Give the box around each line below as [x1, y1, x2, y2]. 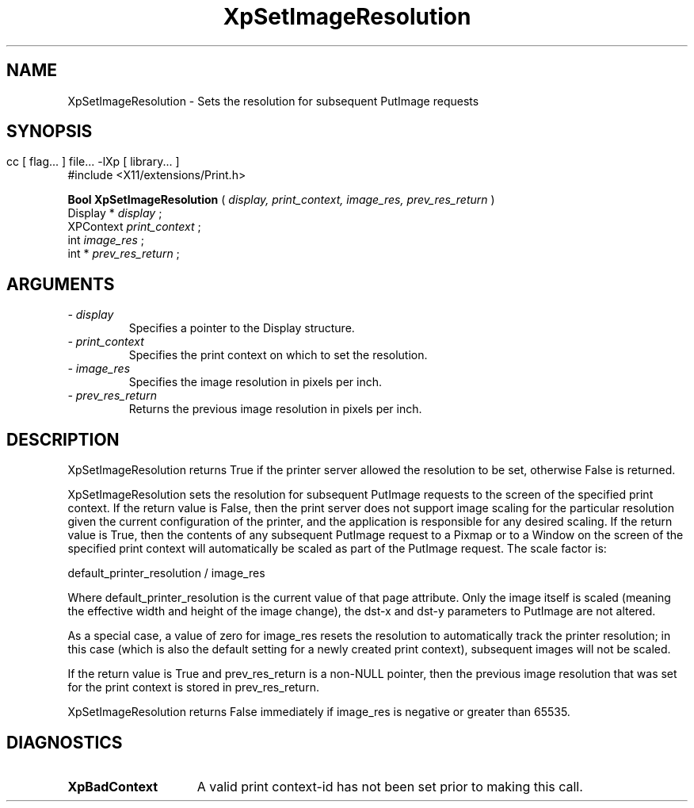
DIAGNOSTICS [6, 732, 123, 752]
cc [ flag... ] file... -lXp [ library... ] [6, 155, 180, 169]
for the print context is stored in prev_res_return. [67, 680, 319, 695]
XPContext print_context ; [67, 220, 201, 234]
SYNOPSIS [6, 121, 93, 142]
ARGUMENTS [6, 274, 115, 294]
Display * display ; [67, 206, 162, 220]
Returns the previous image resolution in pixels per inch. [128, 402, 422, 416]
